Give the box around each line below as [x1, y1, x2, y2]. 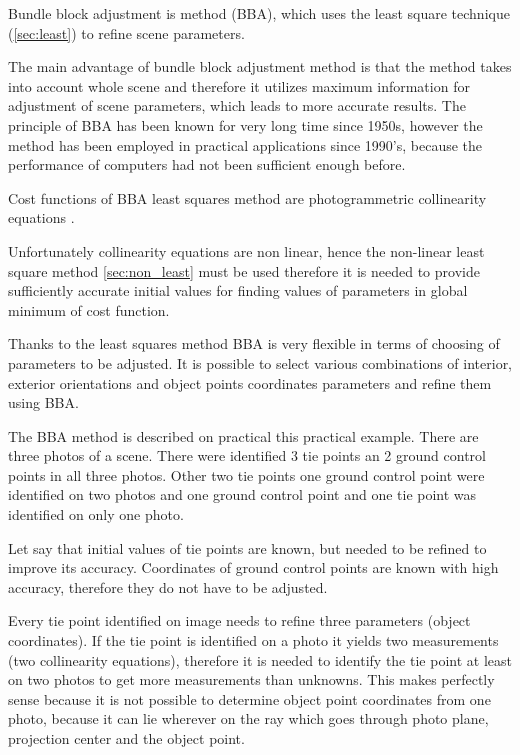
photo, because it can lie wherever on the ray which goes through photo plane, [8, 708, 489, 729]
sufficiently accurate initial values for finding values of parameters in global [8, 280, 468, 301]
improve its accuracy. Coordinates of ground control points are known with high [8, 557, 499, 578]
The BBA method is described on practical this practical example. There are [8, 425, 479, 446]
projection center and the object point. [8, 728, 245, 748]
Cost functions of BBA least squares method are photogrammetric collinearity [8, 187, 487, 208]
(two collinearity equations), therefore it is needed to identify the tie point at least [8, 649, 512, 670]
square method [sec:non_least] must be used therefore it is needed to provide [8, 260, 480, 281]
